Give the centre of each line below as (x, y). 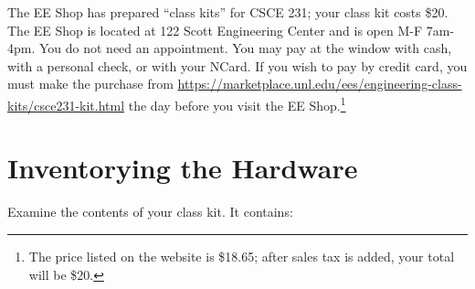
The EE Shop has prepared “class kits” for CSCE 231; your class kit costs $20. (228, 12)
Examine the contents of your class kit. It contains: (150, 212)
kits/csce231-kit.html (66, 105)
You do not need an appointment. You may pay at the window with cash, (245, 48)
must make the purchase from (90, 84)
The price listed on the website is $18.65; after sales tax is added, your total (242, 256)
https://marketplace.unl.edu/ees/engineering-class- (320, 84)
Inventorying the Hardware (183, 168)
